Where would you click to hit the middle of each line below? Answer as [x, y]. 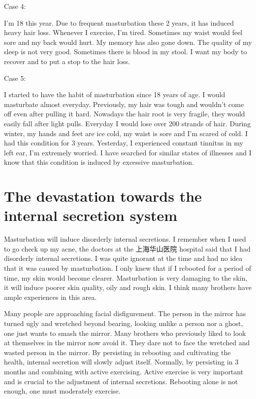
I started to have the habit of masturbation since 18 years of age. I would [115, 94]
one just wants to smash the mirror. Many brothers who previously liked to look [125, 333]
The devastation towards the [103, 196]
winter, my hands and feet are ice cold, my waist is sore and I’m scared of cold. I [126, 133]
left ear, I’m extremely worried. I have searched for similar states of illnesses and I [128, 152]
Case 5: [15, 78]
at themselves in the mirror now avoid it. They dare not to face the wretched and [127, 343]
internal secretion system [91, 215]
